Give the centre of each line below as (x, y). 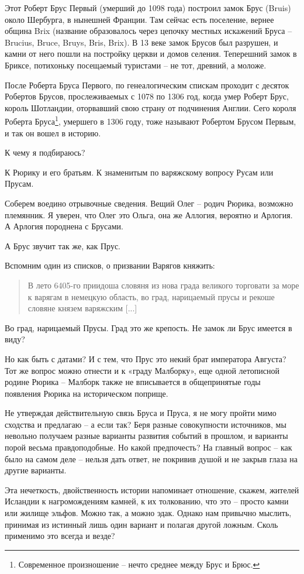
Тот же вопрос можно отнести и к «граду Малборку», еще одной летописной (142, 370)
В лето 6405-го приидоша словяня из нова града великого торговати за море (163, 285)
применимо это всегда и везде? (60, 536)
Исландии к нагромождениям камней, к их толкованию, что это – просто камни (147, 501)
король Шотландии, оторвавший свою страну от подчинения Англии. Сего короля (151, 107)
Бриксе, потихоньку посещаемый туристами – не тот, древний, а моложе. (136, 65)
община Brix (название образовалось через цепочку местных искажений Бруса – (148, 31)
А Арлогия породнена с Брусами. (64, 226)
